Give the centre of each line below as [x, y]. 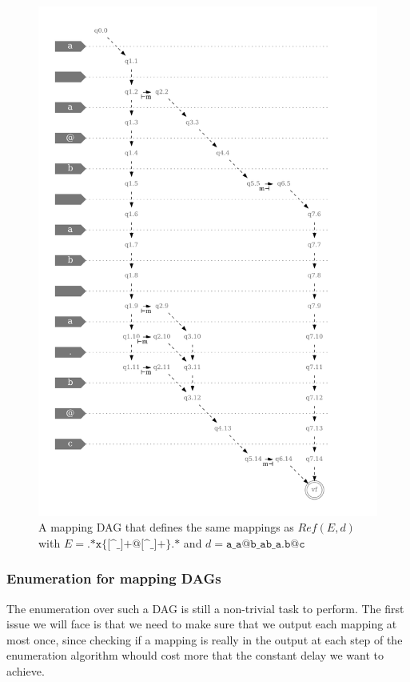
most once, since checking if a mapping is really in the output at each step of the [205, 639]
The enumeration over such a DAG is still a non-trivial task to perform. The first [205, 608]
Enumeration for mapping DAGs [114, 578]
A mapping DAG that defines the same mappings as [166, 527]
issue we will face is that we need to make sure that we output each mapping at [202, 624]
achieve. [26, 670]
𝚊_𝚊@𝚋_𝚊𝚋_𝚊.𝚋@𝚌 [266, 544]
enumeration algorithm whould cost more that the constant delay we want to [195, 655]
